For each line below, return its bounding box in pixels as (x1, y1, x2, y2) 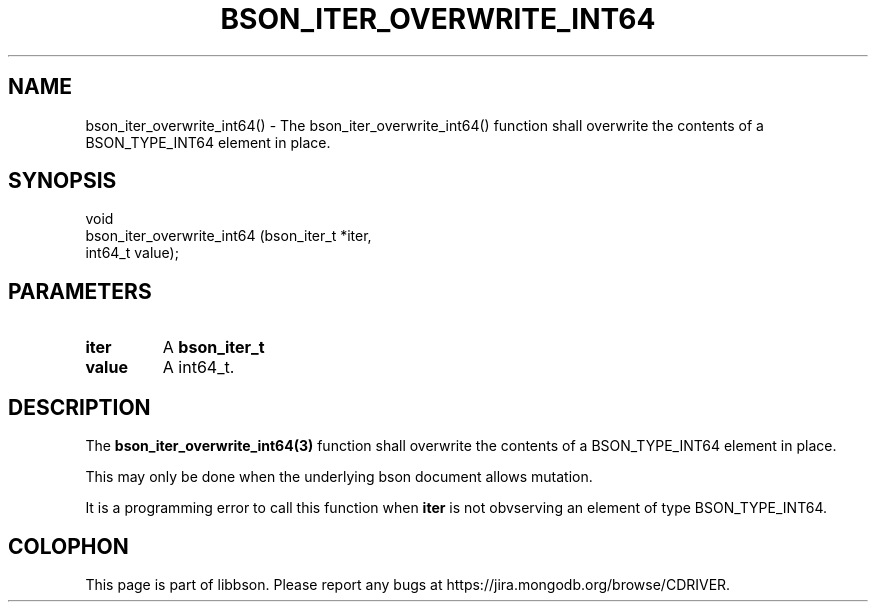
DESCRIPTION (8, 394, 151, 420)
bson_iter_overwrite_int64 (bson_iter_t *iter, (85, 227, 372, 245)
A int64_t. (162, 357, 235, 378)
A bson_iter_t (162, 337, 265, 358)
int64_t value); (85, 244, 179, 262)
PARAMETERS (8, 278, 152, 304)
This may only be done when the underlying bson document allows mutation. (85, 468, 593, 486)
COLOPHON (8, 533, 129, 559)
